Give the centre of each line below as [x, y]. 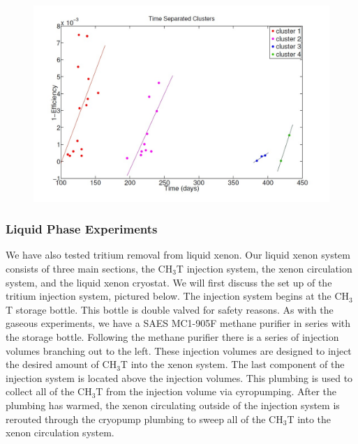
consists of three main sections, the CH [89, 268]
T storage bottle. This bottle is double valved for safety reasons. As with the [170, 309]
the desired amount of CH [61, 364]
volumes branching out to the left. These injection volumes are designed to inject [179, 350]
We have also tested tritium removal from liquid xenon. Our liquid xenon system [178, 255]
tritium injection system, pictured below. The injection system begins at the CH [178, 296]
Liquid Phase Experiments [82, 229]
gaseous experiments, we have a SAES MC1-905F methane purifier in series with [178, 323]
